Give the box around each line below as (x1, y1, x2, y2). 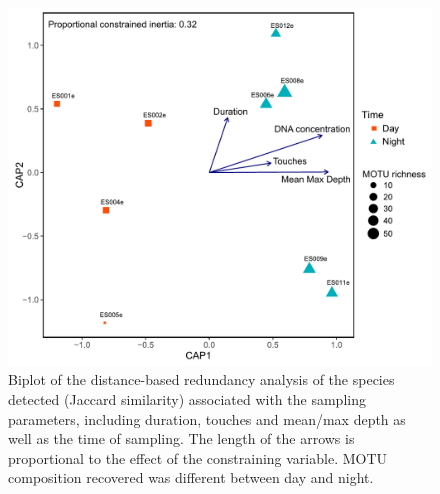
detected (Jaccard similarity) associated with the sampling (8, 388, 366, 409)
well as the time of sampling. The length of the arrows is (8, 428, 355, 449)
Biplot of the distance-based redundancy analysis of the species (8, 369, 395, 390)
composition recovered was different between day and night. (8, 467, 374, 488)
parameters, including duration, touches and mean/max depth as (8, 408, 406, 429)
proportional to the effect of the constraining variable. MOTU (8, 447, 388, 468)
